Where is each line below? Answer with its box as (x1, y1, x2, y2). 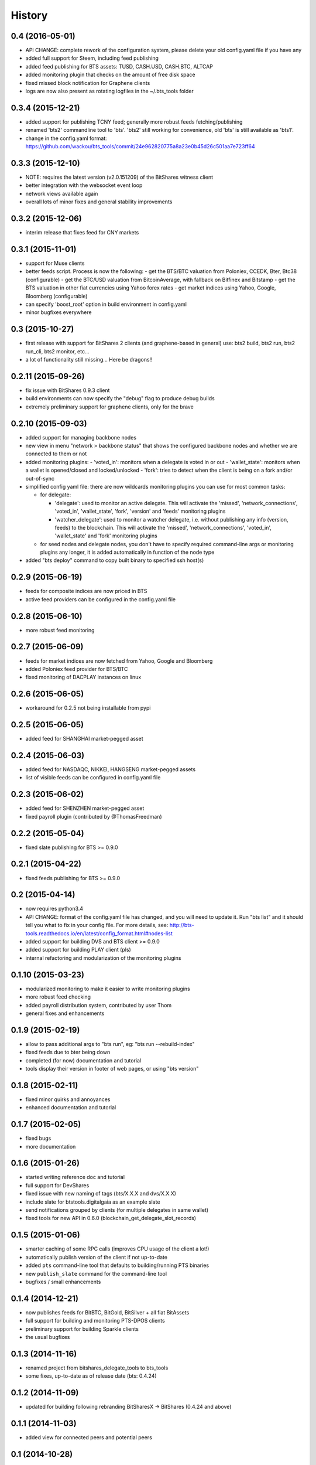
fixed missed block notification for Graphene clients (25, 79, 150, 86)
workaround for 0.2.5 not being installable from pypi (25, 704, 151, 711)
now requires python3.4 (25, 905, 84, 912)
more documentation (25, 1143, 76, 1150)
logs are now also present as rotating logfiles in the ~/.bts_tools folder (25, 88, 194, 95)
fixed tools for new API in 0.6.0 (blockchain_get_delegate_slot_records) (25, 1215, 196, 1222)
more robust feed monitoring (25, 626, 95, 633)
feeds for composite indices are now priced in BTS (25, 588, 147, 595)
